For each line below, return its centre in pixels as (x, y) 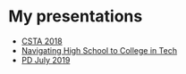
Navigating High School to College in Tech (99, 50)
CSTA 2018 (42, 41)
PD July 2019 (46, 60)
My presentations (76, 16)
